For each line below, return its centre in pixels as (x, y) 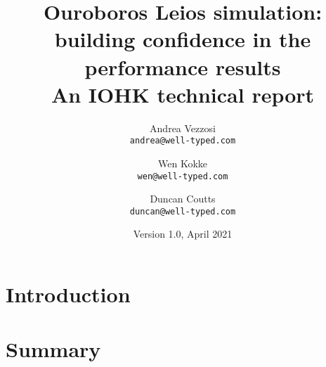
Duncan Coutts (183, 199)
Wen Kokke (183, 163)
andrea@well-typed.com (183, 141)
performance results (183, 66)
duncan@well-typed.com (183, 211)
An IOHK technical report (183, 94)
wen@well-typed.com (183, 176)
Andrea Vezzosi (183, 128)
